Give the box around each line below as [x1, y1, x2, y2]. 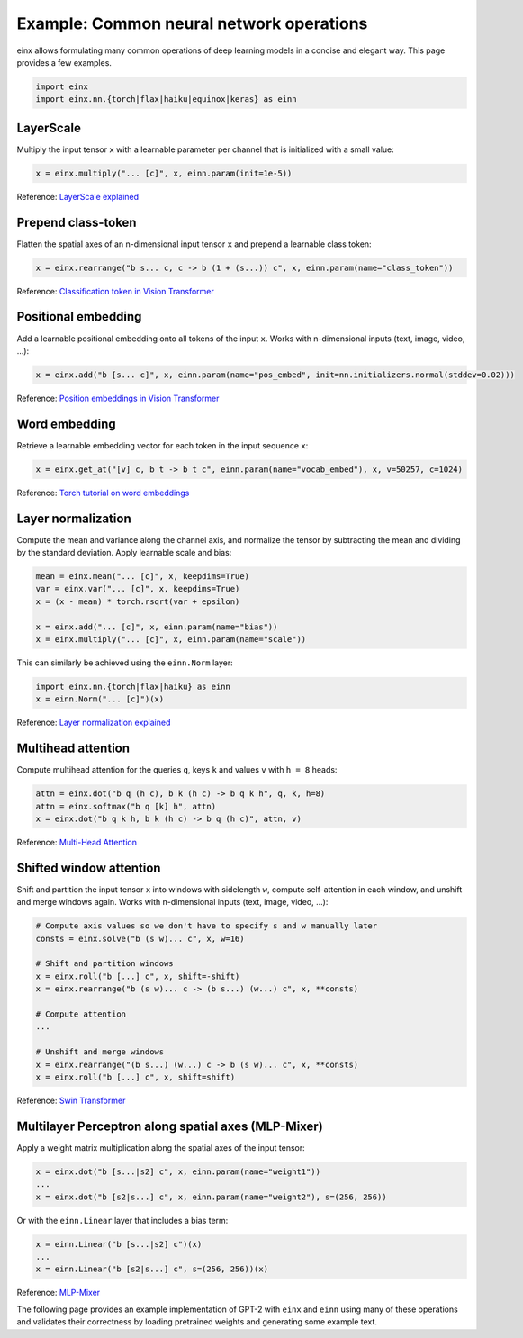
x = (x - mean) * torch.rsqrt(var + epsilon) [35, 596, 240, 607]
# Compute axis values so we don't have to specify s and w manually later [35, 921, 378, 931]
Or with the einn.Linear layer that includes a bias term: [16, 1215, 229, 1225]
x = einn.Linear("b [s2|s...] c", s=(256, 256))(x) [35, 1264, 269, 1274]
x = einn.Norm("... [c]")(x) [35, 694, 165, 704]
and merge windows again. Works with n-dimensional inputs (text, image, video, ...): [16, 897, 329, 908]
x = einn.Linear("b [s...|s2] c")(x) [35, 1239, 203, 1249]
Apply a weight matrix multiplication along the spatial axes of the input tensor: [16, 1142, 305, 1153]
